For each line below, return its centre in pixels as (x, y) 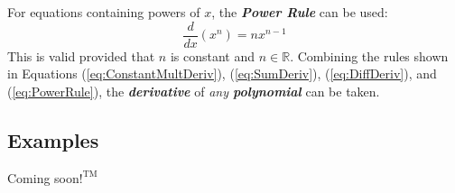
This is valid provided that (81, 55)
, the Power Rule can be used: (300, 12)
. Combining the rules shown (369, 55)
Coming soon (43, 177)
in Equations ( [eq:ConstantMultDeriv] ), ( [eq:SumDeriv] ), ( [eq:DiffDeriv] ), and (222, 74)
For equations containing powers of (104, 12)
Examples (53, 139)
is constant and (212, 55)
